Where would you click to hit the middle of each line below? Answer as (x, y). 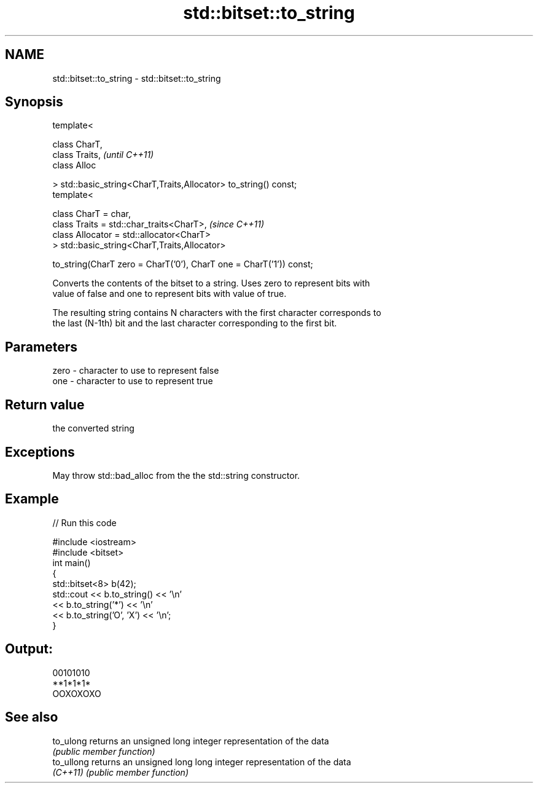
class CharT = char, (92, 214)
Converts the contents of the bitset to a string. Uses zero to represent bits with (211, 283)
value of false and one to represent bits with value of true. (170, 294)
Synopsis (34, 102)
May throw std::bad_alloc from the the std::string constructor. (176, 475)
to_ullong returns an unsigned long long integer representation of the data (202, 762)
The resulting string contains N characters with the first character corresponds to (217, 313)
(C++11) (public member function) (120, 772)
